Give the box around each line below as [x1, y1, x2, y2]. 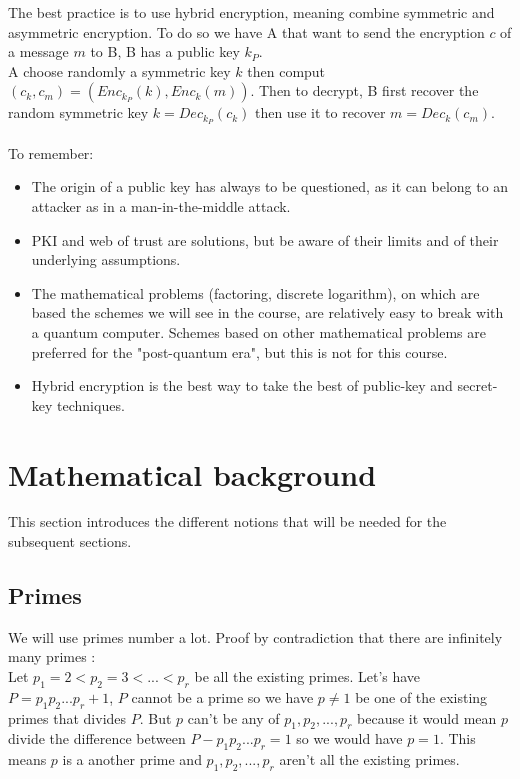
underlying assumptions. [31, 249, 181, 270]
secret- [457, 375, 498, 396]
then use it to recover [254, 102, 386, 123]
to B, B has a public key [90, 41, 240, 62]
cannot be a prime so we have [131, 686, 314, 707]
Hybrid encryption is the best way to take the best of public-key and [31, 375, 453, 396]
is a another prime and [62, 749, 202, 770]
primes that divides [8, 707, 127, 728]
